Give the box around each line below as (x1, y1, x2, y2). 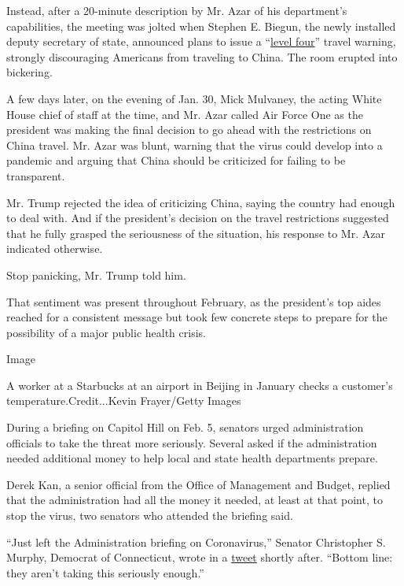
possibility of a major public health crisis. (6, 324, 206, 340)
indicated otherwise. (6, 240, 103, 257)
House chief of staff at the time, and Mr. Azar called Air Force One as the (6, 106, 363, 122)
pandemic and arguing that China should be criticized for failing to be (6, 152, 346, 169)
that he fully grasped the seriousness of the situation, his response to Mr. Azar (6, 224, 385, 241)
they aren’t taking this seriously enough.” (6, 564, 204, 580)
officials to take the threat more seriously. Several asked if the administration (6, 434, 377, 451)
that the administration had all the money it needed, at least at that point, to (6, 491, 383, 508)
